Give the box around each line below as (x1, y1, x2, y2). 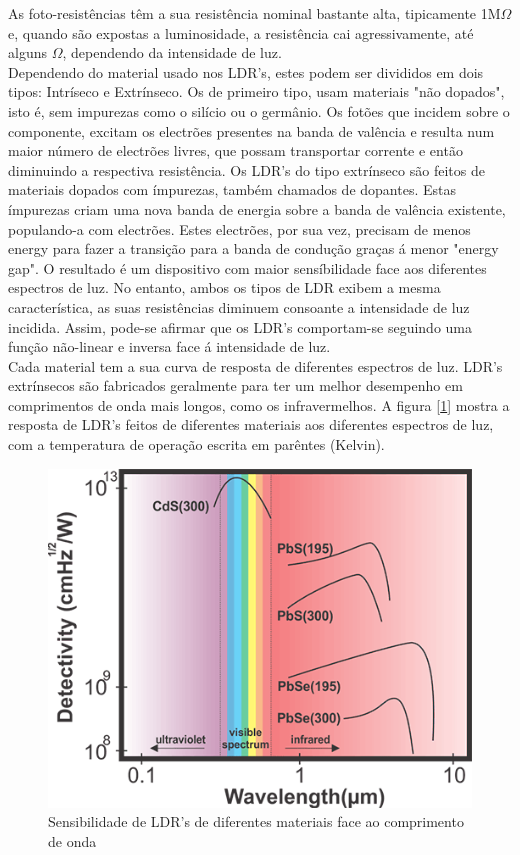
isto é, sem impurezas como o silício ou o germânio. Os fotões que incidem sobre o (8, 100, 510, 121)
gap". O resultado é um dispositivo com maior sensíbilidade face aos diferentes (8, 257, 487, 278)
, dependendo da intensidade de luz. (62, 42, 282, 63)
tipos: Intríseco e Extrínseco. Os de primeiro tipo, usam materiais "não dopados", (8, 81, 505, 102)
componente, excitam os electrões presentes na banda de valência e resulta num (8, 120, 495, 141)
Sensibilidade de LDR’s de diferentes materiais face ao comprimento (48, 811, 464, 832)
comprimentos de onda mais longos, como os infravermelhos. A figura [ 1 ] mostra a (8, 394, 510, 415)
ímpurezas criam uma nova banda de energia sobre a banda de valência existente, (8, 198, 506, 219)
